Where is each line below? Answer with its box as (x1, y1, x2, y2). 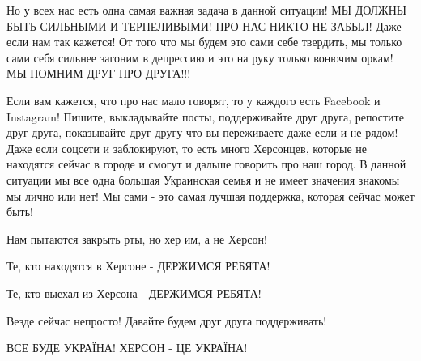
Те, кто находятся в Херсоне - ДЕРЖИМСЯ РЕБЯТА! (6, 257, 270, 274)
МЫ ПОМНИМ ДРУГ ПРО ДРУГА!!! (6, 65, 191, 82)
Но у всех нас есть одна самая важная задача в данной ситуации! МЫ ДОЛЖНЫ (6, 2, 406, 18)
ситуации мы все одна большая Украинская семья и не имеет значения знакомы (6, 171, 400, 188)
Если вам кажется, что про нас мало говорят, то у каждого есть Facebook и (6, 91, 381, 108)
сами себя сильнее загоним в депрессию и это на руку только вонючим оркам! (6, 49, 393, 66)
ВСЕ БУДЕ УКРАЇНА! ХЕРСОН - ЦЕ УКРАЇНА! (6, 339, 248, 356)
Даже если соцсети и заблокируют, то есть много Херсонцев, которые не (6, 139, 368, 156)
